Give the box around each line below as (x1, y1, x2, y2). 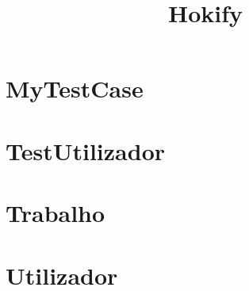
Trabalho (6, 197, 105, 229)
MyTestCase (6, 72, 144, 105)
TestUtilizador (6, 134, 166, 167)
